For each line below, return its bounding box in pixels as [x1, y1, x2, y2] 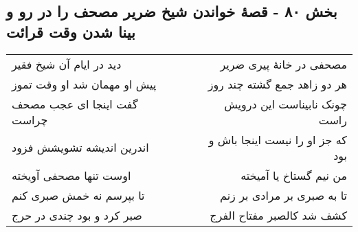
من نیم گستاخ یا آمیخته [240, 167, 347, 183]
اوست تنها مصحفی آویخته [12, 167, 131, 183]
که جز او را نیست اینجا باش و [208, 131, 347, 148]
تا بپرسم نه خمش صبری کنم [12, 187, 145, 203]
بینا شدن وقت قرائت [6, 21, 135, 42]
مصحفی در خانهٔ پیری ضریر [220, 56, 347, 72]
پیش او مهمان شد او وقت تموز [12, 76, 157, 92]
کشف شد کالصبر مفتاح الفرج [210, 207, 347, 223]
